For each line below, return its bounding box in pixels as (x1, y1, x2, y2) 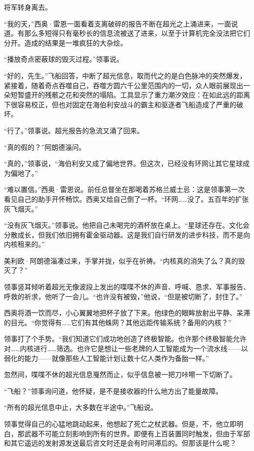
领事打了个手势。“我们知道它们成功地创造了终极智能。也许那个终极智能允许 (4, 333, 247, 344)
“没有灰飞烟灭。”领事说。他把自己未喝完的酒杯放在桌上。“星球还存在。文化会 (4, 220, 250, 230)
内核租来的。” (4, 239, 45, 249)
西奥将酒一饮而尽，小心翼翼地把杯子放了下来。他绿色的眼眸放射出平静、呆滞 (4, 308, 250, 318)
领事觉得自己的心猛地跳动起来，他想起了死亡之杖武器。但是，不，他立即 (4, 419, 236, 428)
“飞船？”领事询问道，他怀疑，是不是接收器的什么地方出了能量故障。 (4, 385, 223, 396)
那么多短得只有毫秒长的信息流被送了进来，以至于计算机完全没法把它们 (24, 28, 250, 38)
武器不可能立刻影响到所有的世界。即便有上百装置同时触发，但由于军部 (24, 428, 250, 438)
